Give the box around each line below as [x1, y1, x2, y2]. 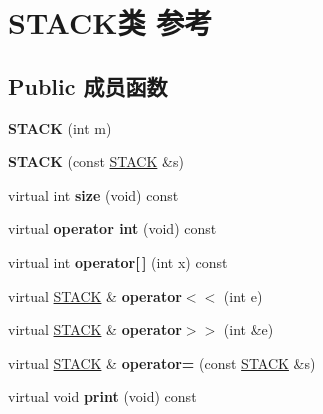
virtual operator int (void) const [8, 218, 217, 239]
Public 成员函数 [8, 70, 168, 101]
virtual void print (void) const [8, 386, 197, 407]
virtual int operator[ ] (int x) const [8, 251, 228, 272]
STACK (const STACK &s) [8, 151, 184, 172]
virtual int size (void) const [8, 184, 179, 205]
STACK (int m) [8, 117, 112, 138]
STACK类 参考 [8, 2, 213, 43]
